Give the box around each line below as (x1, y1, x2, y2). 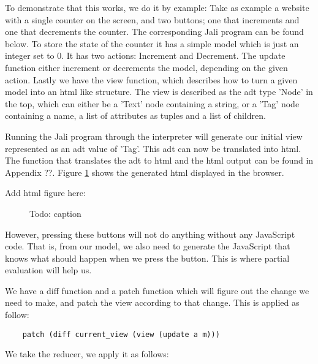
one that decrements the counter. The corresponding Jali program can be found (5, 25, 304, 38)
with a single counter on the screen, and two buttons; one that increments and (5, 13, 300, 26)
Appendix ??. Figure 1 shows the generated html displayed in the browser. (5, 165, 284, 178)
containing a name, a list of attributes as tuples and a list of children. (5, 109, 266, 122)
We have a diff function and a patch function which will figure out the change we (5, 284, 309, 297)
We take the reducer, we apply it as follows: (5, 347, 169, 360)
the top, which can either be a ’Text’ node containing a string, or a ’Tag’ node (5, 97, 300, 110)
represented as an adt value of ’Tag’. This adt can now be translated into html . (5, 142, 301, 154)
